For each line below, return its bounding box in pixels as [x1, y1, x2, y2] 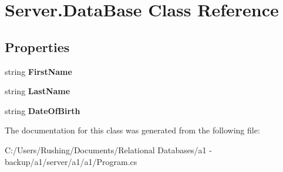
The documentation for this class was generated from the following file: [5, 124, 260, 136]
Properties [5, 37, 70, 56]
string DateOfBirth [5, 104, 80, 116]
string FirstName [5, 65, 72, 77]
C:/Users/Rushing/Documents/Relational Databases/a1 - [5, 143, 212, 156]
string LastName [5, 85, 70, 97]
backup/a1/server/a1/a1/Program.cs [5, 155, 137, 167]
